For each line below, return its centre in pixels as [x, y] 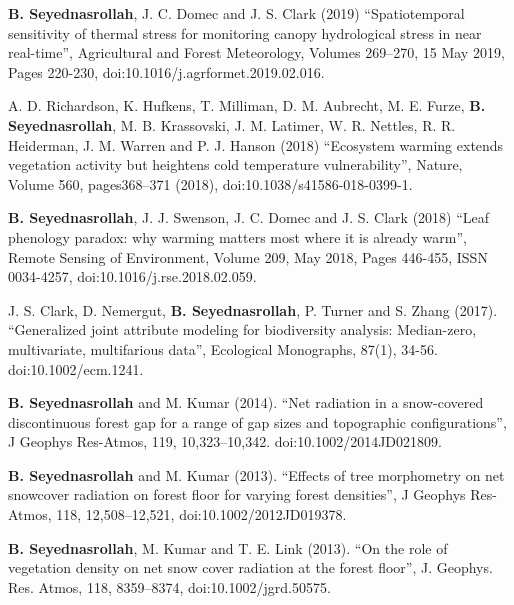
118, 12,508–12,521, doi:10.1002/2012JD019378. [201, 514]
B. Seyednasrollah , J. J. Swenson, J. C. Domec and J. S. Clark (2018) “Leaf [249, 217]
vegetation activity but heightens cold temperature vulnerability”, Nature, [235, 164]
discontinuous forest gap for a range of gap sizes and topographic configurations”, [257, 421]
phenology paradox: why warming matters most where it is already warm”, [237, 236]
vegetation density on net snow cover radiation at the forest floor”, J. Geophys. [250, 567]
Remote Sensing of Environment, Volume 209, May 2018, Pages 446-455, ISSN [248, 256]
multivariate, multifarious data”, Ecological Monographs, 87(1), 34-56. [223, 348]
